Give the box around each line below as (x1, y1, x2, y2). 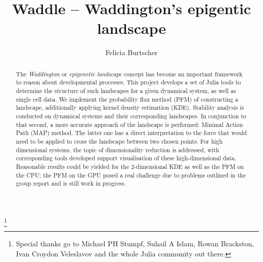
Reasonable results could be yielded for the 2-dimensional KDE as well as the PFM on (16, 162, 244, 170)
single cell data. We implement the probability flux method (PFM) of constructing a (16, 95, 238, 103)
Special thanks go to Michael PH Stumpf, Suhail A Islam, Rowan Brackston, (16, 238, 254, 249)
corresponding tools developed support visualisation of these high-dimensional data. (16, 154, 237, 162)
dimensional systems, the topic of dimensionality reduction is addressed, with (16, 145, 220, 154)
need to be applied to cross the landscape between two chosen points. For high (16, 137, 223, 145)
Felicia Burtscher (105, 47, 158, 58)
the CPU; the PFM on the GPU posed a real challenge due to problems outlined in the (16, 170, 246, 179)
